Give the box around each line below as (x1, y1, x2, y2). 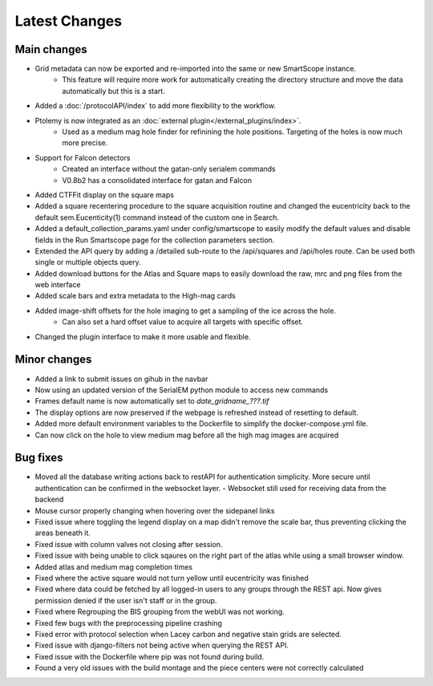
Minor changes (14, 353, 92, 367)
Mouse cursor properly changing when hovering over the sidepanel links (34, 505, 275, 515)
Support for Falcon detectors (34, 152, 131, 162)
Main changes (14, 43, 87, 56)
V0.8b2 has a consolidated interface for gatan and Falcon (62, 175, 253, 185)
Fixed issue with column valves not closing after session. (34, 539, 223, 549)
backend (34, 494, 64, 505)
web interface (34, 280, 81, 290)
